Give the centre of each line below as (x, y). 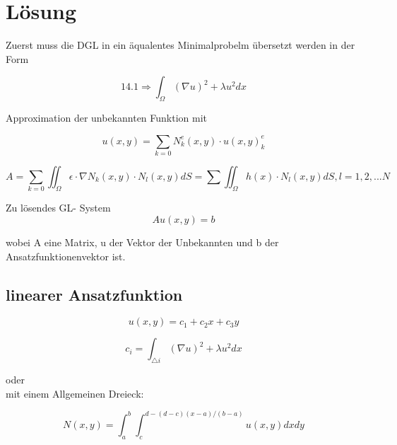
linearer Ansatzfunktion (94, 294)
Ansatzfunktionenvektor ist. (66, 256)
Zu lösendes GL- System (58, 208)
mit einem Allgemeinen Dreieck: (75, 393)
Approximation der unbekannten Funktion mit (107, 118)
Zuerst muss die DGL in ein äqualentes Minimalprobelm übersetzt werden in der (180, 45)
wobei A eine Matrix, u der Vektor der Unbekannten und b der (142, 242)
